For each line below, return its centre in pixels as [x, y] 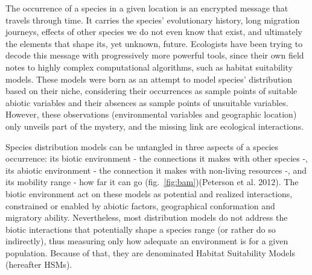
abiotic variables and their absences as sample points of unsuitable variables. [147, 102]
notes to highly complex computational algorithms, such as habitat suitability [149, 67]
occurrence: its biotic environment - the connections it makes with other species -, [157, 158]
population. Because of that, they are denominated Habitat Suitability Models [150, 252]
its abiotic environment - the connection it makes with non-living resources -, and [156, 170]
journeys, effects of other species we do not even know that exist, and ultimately [154, 32]
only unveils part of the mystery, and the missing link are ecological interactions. [155, 126]
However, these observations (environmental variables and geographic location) [151, 114]
